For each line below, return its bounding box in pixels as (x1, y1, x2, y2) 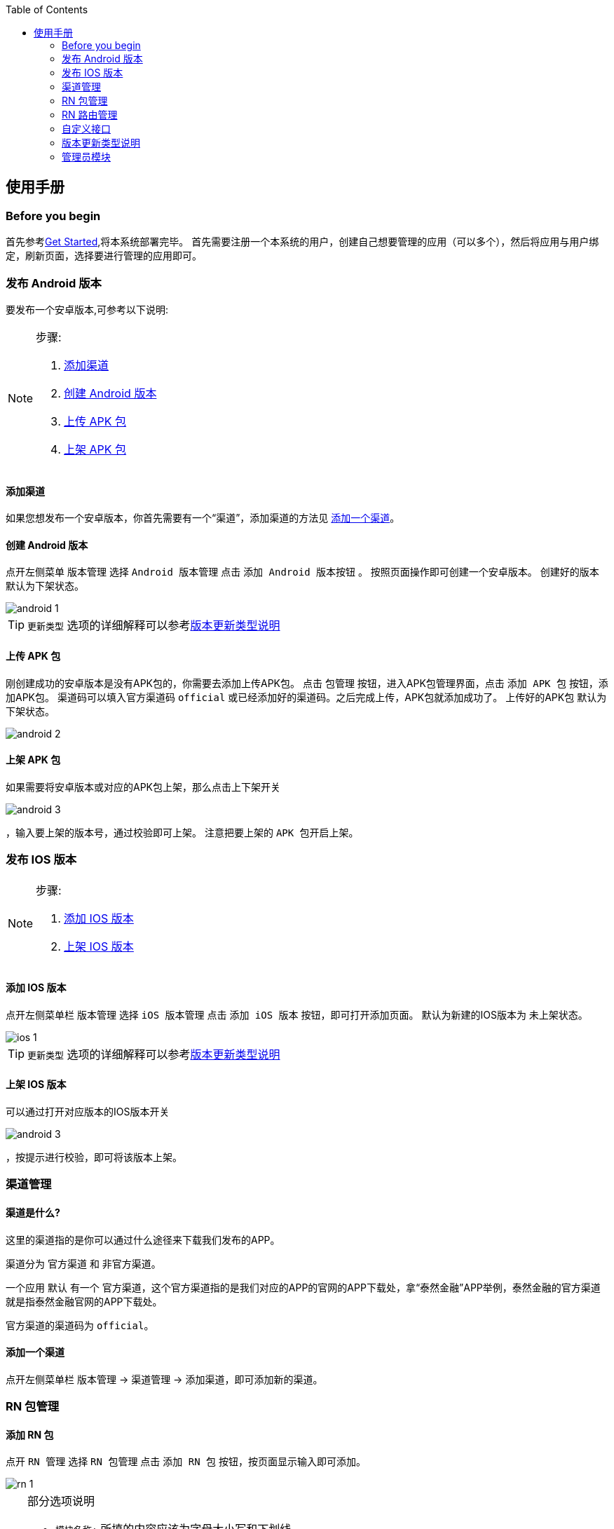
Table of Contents (6, 4, 88, 15)
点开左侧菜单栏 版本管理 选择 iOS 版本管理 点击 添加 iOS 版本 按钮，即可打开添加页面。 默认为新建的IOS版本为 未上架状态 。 (6, 1008, 588, 1021)
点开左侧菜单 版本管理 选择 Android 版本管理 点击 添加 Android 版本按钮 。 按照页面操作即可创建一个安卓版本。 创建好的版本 (6, 566, 599, 578)
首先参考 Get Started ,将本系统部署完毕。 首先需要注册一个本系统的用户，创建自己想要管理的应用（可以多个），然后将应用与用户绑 (6, 236, 599, 248)
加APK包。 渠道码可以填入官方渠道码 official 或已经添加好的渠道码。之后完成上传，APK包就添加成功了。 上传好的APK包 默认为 (6, 691, 607, 703)
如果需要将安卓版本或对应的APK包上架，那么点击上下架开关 (6, 780, 281, 793)
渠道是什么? (6, 1207, 60, 1219)
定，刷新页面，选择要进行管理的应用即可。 (6, 250, 202, 262)
